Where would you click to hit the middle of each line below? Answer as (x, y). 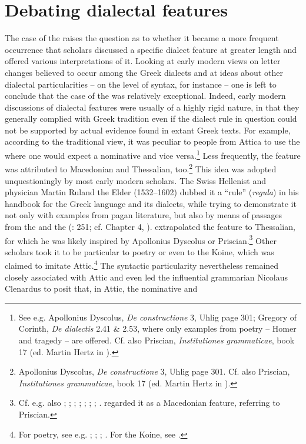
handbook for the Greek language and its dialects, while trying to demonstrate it (151, 203)
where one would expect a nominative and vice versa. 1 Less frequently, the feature (153, 154)
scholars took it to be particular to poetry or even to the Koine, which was (139, 251)
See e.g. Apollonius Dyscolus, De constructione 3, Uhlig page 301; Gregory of (158, 317)
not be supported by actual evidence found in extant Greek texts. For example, (148, 130)
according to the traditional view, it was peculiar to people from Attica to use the (152, 141)
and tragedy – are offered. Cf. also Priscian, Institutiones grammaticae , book (157, 340)
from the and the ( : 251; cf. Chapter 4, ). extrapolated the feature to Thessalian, (150, 226)
